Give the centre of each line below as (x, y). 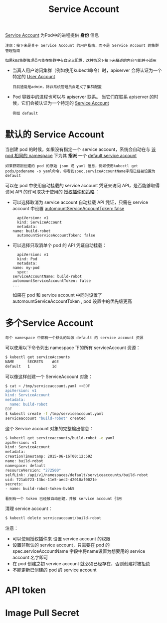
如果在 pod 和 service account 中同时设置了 (57, 295)
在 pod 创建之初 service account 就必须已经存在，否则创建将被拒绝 (81, 564)
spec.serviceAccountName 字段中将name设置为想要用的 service (79, 551)
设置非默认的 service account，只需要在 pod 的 (61, 545)
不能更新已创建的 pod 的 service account (54, 570)
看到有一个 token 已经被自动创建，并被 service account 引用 (64, 499)
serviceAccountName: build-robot (47, 277)
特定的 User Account (34, 77)
